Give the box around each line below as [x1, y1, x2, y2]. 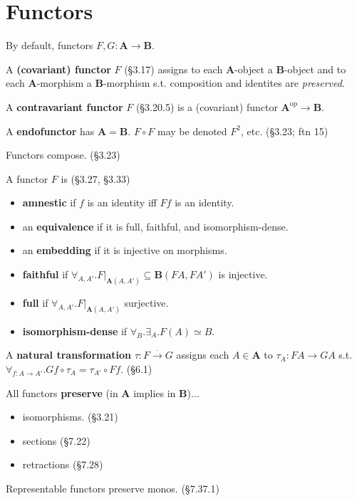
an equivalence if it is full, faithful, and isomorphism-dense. [22, 218, 289, 233]
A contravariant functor [6, 99, 123, 114]
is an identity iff [87, 195, 157, 210]
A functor [6, 171, 48, 186]
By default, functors [6, 38, 93, 53]
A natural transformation [6, 347, 132, 362]
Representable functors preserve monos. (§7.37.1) [6, 480, 219, 495]
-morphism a [36, 75, 92, 90]
